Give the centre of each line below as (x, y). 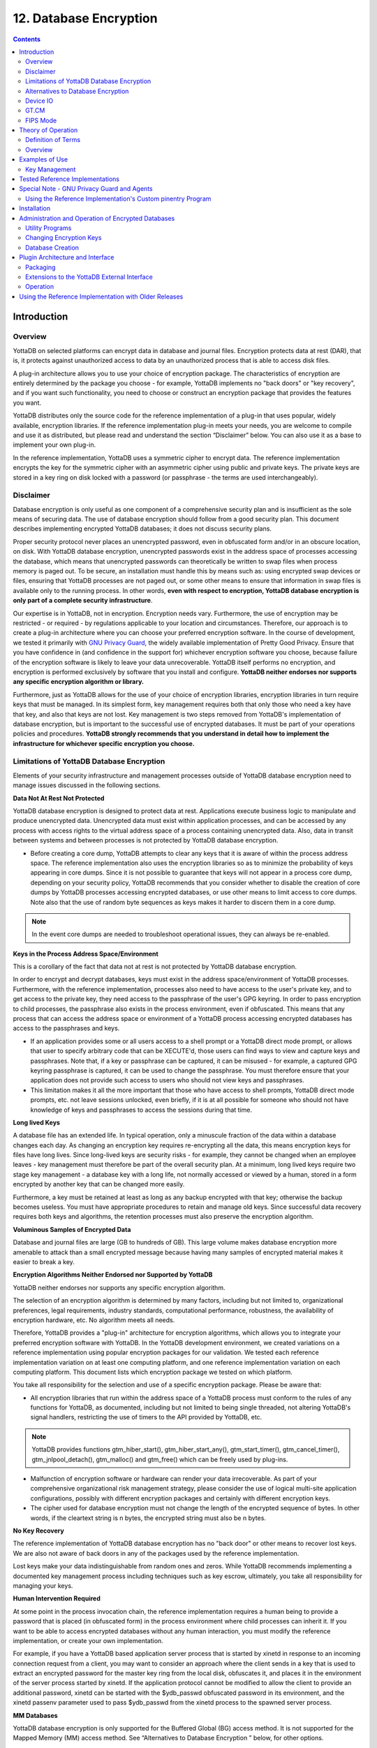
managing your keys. (43, 1585)
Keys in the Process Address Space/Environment (86, 954)
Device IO (39, 101)
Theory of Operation (49, 130)
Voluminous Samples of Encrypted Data (72, 1229)
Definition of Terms (53, 140)
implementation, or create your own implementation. (88, 1640)
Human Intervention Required (57, 1598)
